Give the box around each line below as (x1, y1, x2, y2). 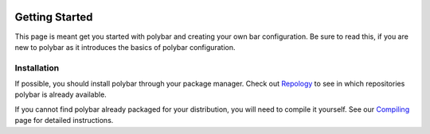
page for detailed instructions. (14, 116, 114, 125)
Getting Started (14, 10, 93, 24)
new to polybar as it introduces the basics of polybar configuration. (14, 42, 236, 52)
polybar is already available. (14, 90, 107, 99)
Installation (14, 62, 60, 73)
